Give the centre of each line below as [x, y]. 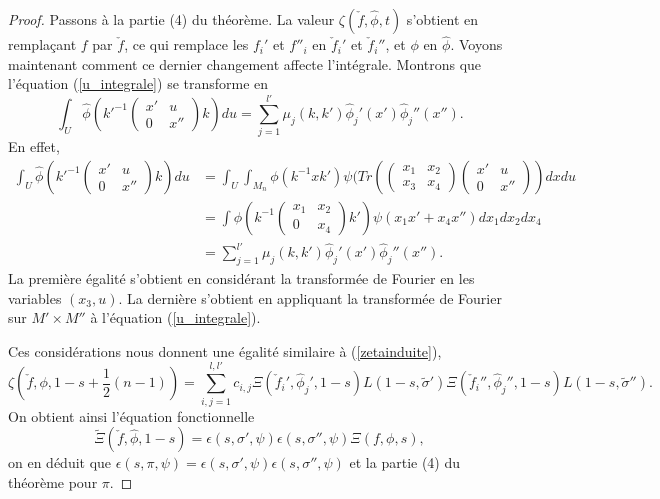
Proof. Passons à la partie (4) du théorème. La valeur [171, 19]
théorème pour [53, 481]
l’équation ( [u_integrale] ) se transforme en [138, 83]
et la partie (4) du [405, 462]
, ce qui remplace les [186, 44]
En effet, [34, 146]
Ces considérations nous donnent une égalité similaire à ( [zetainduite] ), [225, 350]
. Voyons [476, 44]
